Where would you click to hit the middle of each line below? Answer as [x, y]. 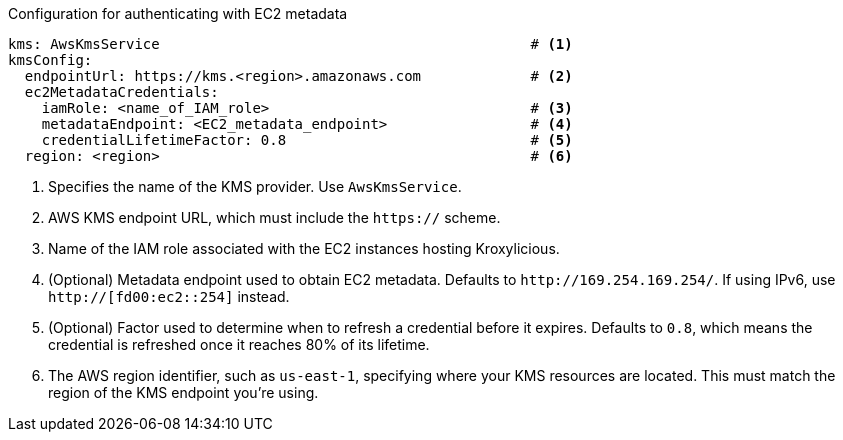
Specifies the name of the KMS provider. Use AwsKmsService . [255, 186]
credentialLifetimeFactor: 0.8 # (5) [307, 140]
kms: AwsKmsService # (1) [290, 44]
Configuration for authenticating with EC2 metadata [178, 13]
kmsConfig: [50, 60]
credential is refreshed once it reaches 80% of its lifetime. [239, 344]
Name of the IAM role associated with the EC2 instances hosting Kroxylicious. [304, 248]
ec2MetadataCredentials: [121, 92]
